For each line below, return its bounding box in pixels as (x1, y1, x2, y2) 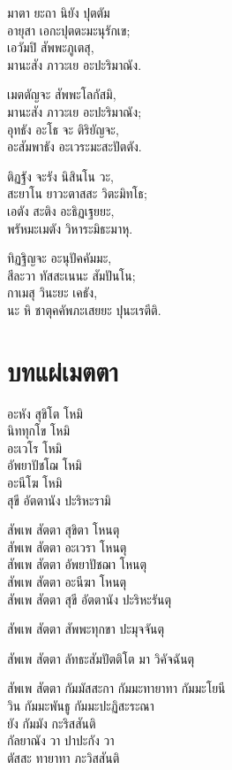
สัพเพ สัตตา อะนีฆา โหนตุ (7, 572, 127, 590)
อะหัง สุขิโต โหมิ (7, 404, 83, 422)
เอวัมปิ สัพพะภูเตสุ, (7, 38, 94, 57)
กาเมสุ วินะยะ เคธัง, (7, 283, 98, 302)
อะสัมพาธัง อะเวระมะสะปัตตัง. (7, 137, 142, 156)
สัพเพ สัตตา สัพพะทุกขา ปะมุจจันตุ (7, 620, 165, 638)
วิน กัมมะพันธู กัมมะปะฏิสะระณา (7, 696, 154, 714)
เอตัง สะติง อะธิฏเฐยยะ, (7, 201, 115, 219)
